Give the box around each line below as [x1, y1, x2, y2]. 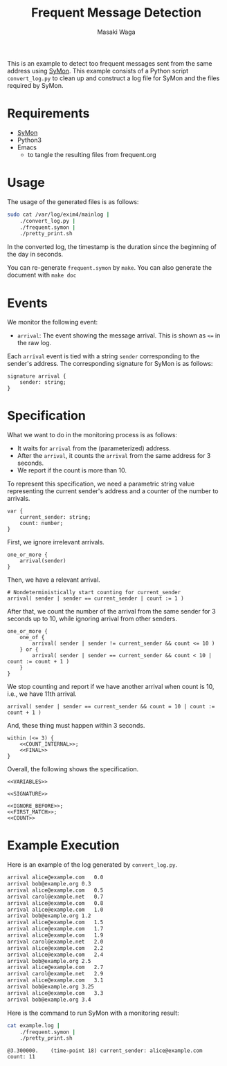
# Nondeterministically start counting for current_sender [7, 589, 181, 596]
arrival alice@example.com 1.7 [7, 926, 104, 932]
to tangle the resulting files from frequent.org [27, 150, 156, 158]
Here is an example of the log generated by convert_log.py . [7, 861, 178, 869]
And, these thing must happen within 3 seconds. [7, 722, 145, 730]
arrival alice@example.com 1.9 [7, 932, 104, 939]
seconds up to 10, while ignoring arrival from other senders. [7, 614, 178, 623]
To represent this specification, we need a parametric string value [7, 479, 195, 488]
